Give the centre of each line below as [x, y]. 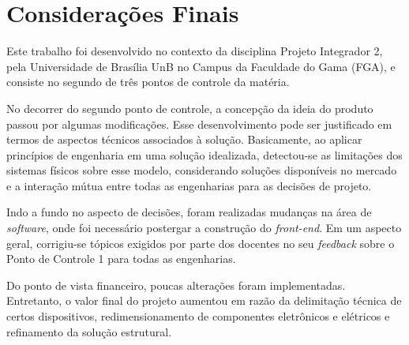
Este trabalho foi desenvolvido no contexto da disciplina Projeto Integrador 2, [195, 51]
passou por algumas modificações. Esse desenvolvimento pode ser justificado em [199, 124]
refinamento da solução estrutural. [89, 331]
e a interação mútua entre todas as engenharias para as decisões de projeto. [189, 185]
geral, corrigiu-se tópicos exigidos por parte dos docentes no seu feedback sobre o [201, 243]
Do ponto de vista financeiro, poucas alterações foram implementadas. [176, 285]
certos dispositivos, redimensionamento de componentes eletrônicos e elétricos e [198, 316]
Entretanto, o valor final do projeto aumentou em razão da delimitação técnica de [204, 300]
